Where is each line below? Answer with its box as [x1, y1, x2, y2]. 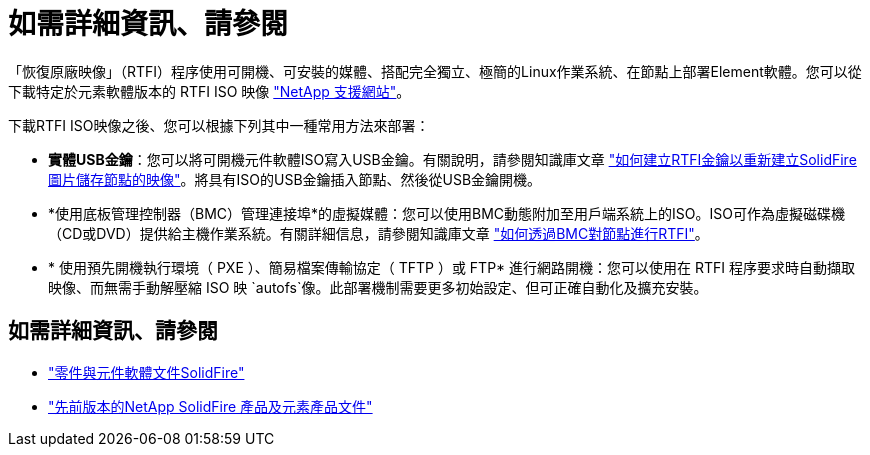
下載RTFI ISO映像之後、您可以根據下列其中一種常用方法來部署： [8, 116, 430, 134]
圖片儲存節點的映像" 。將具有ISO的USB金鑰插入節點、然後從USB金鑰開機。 [48, 170, 542, 188]
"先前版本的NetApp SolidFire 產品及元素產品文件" [48, 397, 373, 415]
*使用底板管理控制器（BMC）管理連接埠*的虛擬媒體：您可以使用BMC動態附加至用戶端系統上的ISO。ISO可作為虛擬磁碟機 [48, 204, 845, 222]
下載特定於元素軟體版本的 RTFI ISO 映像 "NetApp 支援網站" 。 [8, 82, 411, 100]
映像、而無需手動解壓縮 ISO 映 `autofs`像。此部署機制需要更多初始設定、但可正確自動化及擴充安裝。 [48, 278, 708, 296]
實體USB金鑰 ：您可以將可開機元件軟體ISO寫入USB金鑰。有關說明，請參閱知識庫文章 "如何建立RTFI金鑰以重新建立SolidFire [48, 150, 857, 168]
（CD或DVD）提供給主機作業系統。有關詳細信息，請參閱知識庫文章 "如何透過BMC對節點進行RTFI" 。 [48, 224, 709, 242]
